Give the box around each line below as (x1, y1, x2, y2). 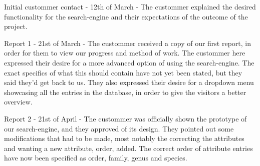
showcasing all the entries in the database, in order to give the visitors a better (4, 86, 246, 97)
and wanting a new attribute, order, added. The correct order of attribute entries (4, 142, 253, 153)
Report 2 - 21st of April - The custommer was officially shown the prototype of (4, 113, 247, 123)
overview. (4, 96, 33, 107)
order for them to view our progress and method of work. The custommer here (4, 47, 245, 58)
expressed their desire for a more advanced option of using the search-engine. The (4, 57, 254, 67)
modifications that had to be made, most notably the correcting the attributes (4, 133, 244, 143)
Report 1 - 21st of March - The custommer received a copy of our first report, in (4, 37, 251, 48)
